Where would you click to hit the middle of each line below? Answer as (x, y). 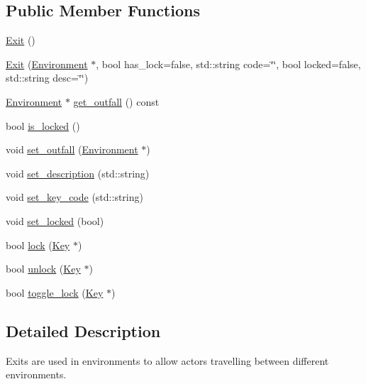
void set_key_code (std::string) (74, 197)
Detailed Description (83, 330)
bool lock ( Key (38, 245)
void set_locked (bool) (55, 220)
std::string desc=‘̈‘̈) (47, 78)
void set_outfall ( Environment (72, 149)
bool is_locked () (43, 125)
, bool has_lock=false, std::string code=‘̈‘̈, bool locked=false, (228, 64)
